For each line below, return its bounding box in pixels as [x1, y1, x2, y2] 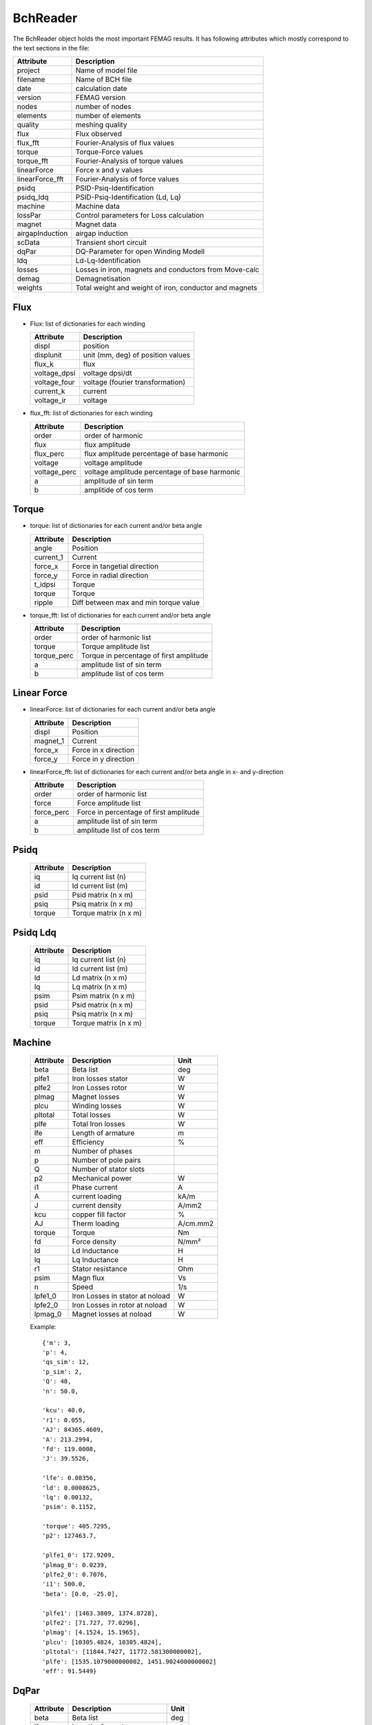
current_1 [34, 552, 63, 562]
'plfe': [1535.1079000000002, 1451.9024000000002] [42, 1657, 217, 1666]
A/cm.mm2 [178, 1219, 214, 1228]
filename [17, 75, 45, 84]
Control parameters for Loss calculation [75, 210, 205, 220]
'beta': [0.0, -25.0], [42, 1590, 119, 1597]
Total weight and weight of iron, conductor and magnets [75, 283, 258, 293]
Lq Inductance [72, 1255, 119, 1265]
